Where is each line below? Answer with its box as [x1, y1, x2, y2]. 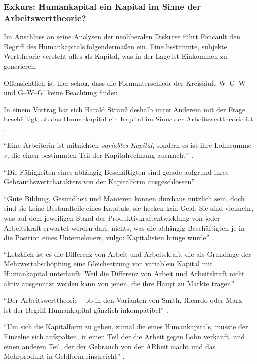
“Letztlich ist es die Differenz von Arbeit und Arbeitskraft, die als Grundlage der [4, 248, 251, 259]
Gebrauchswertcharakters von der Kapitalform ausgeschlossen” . [4, 176, 199, 187]
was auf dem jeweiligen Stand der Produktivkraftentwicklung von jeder [4, 213, 220, 223]
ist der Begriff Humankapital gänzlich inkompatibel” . [4, 304, 168, 315]
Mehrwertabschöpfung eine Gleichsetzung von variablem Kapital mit [4, 258, 213, 269]
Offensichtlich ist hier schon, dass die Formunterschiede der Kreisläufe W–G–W [4, 77, 246, 88]
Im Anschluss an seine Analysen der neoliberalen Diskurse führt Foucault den [4, 31, 241, 42]
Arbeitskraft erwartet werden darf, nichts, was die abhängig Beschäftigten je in [4, 222, 245, 233]
